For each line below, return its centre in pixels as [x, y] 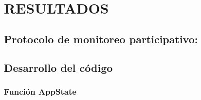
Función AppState [40, 91]
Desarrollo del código [58, 67]
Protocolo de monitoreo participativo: [101, 39]
